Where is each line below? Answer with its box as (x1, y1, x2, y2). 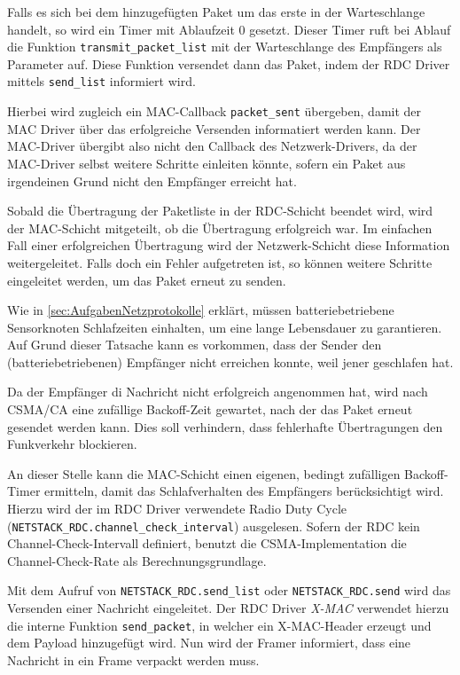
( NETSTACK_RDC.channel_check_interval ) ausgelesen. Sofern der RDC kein (7, 516, 420, 535)
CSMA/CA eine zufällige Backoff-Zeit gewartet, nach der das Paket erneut (7, 400, 413, 419)
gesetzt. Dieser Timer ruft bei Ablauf (249, 20, 451, 38)
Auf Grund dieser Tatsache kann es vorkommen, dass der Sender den (7, 335, 382, 354)
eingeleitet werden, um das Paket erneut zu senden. (7, 271, 286, 289)
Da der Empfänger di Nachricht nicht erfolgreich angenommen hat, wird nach (7, 382, 428, 401)
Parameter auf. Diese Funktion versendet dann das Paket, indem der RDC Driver (7, 54, 450, 73)
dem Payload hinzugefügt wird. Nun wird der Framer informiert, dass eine (7, 633, 411, 652)
